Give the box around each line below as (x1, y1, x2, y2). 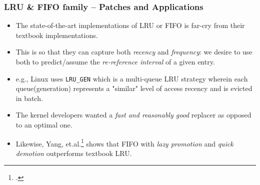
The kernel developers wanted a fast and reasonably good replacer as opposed (15, 109, 251, 120)
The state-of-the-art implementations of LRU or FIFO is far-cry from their (15, 20, 245, 30)
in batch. (15, 92, 43, 103)
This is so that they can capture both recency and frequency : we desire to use (15, 46, 252, 57)
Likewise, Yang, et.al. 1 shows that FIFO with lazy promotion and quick (15, 136, 233, 148)
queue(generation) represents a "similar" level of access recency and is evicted (15, 83, 252, 93)
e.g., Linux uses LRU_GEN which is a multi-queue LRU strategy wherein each (15, 73, 248, 83)
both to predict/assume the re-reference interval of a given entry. (15, 56, 215, 66)
